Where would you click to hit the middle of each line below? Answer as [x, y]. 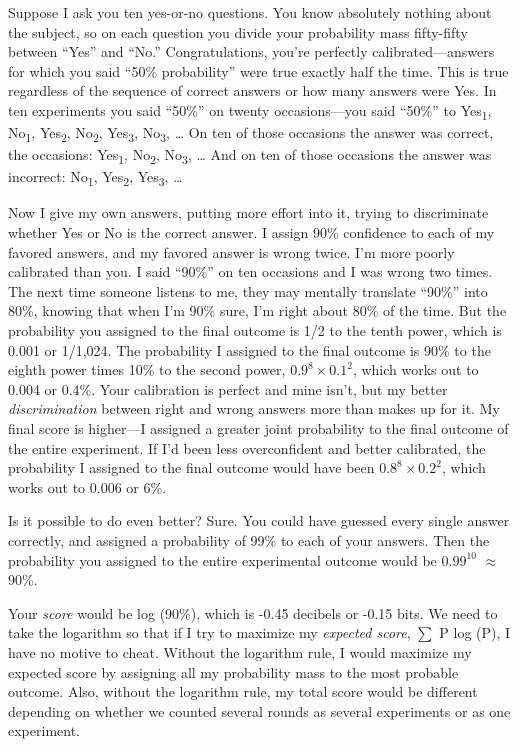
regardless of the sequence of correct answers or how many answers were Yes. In [252, 90]
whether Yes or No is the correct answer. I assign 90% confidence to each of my [251, 232]
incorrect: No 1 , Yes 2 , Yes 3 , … [95, 178]
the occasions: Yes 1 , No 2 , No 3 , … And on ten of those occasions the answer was [250, 156]
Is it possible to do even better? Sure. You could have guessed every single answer [259, 520]
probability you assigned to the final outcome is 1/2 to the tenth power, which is [255, 330]
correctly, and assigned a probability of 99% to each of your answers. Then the [249, 539]
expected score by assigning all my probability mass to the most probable [233, 671]
